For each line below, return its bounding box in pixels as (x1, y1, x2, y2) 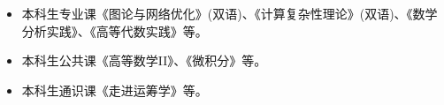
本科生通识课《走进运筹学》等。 (21, 80, 208, 99)
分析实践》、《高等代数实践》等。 (21, 21, 208, 40)
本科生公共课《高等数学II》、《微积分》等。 (21, 51, 267, 70)
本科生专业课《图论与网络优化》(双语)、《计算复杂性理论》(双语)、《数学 (21, 4, 438, 22)
